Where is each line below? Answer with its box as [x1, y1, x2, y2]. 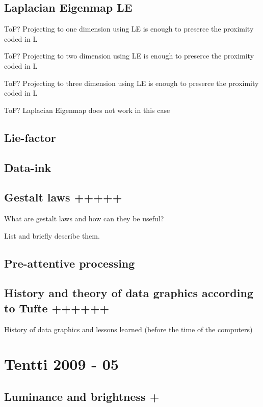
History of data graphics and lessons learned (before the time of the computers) [4, 324, 253, 334]
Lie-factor [4, 129, 56, 145]
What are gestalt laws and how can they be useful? [4, 213, 164, 224]
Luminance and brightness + [4, 389, 160, 404]
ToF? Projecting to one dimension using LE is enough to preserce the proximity [4, 23, 254, 34]
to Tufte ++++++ [4, 300, 110, 315]
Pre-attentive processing [4, 255, 135, 271]
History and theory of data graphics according [4, 285, 253, 301]
